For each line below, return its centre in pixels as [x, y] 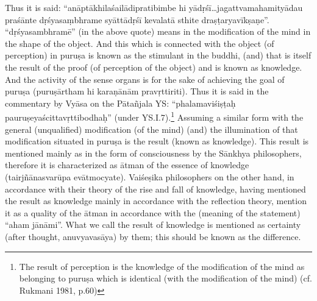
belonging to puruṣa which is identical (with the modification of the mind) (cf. [166, 278]
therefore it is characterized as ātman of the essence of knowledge [127, 165]
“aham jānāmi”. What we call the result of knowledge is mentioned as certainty [153, 225]
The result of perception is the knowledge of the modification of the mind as [162, 266]
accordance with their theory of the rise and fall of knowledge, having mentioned [155, 189]
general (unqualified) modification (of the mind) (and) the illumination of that [151, 129]
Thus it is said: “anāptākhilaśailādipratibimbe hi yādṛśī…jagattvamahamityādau [154, 7]
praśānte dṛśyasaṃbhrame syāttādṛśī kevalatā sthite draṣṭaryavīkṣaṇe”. [137, 19]
